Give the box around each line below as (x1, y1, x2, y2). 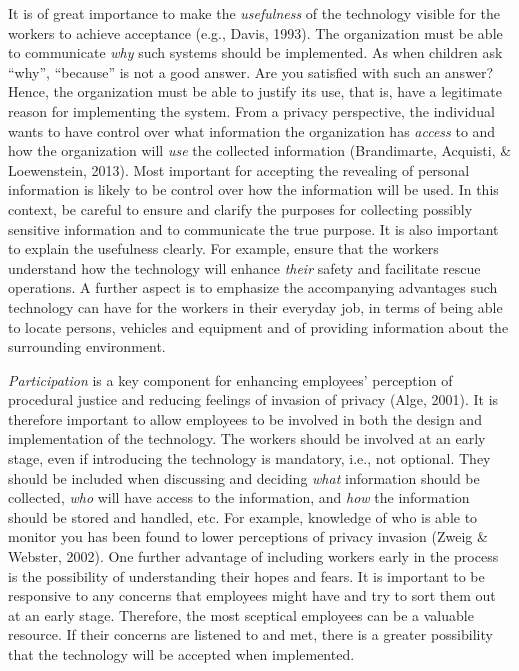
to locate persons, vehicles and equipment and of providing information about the (8, 316, 509, 337)
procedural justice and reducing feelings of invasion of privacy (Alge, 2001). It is (8, 389, 499, 410)
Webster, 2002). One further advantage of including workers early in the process (8, 546, 499, 567)
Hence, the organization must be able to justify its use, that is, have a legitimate (8, 81, 502, 102)
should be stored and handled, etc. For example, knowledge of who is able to (8, 506, 478, 527)
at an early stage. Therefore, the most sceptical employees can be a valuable (8, 604, 474, 625)
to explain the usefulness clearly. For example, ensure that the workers (8, 238, 439, 259)
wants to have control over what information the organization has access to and (8, 120, 496, 141)
